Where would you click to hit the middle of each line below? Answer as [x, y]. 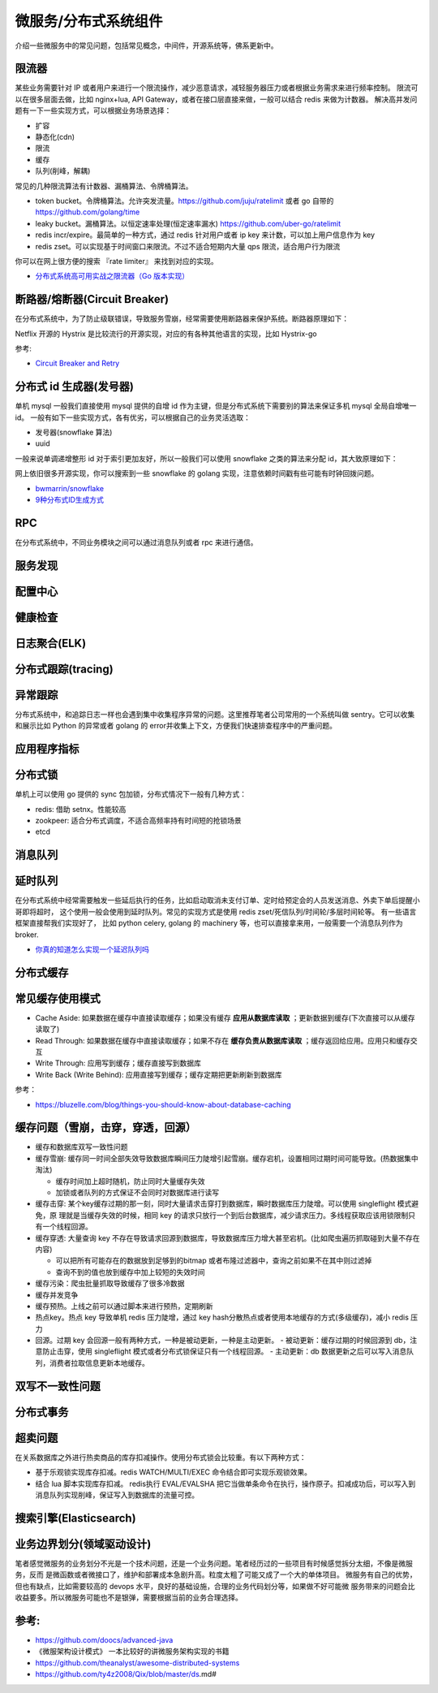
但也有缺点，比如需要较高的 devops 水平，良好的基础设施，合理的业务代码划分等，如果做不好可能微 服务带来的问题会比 [215, 1586]
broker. [27, 935]
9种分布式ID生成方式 [70, 500]
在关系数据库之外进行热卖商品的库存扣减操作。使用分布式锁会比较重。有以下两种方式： [161, 1457]
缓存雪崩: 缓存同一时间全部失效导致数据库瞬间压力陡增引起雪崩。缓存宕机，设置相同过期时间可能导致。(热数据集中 [227, 1158]
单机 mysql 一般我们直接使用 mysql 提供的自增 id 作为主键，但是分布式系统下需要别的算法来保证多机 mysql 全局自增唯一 [216, 406]
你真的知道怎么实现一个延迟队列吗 [92, 949]
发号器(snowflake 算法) [74, 432]
